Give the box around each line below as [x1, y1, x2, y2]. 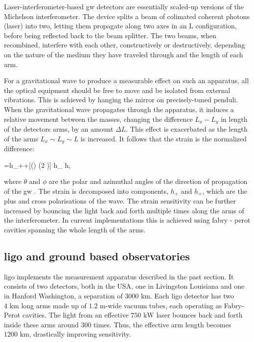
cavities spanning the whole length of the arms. [4, 225, 146, 235]
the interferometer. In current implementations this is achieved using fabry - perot [4, 215, 251, 225]
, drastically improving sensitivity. [29, 329, 131, 339]
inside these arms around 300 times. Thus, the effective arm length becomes [4, 319, 231, 329]
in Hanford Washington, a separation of [4, 291, 123, 301]
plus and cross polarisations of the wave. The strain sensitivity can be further [4, 196, 236, 206]
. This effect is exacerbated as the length [126, 123, 248, 134]
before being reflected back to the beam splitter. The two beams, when [4, 30, 216, 40]
